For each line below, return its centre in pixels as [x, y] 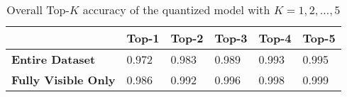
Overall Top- [38, 10]
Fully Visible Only [64, 80]
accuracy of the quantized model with [176, 10]
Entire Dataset [54, 59]
